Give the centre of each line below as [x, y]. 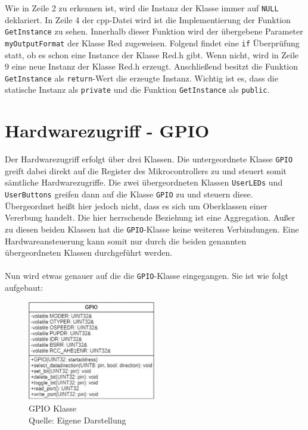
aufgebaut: [24, 288]
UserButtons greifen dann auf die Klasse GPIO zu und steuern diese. [129, 194]
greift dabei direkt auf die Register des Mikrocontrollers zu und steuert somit [146, 170]
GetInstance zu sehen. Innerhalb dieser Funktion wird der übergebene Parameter [154, 31]
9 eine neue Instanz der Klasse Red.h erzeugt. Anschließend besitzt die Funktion [151, 66]
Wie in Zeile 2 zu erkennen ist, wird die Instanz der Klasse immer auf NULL [142, 8]
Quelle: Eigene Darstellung [77, 420]
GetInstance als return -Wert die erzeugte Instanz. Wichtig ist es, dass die [141, 78]
